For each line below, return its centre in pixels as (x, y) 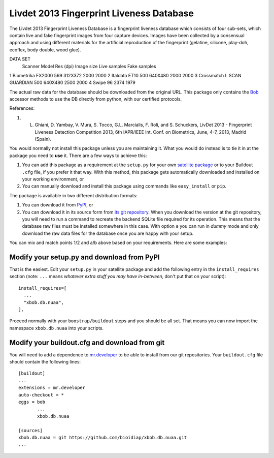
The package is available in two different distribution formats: (74, 195)
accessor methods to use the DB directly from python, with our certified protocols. (96, 99)
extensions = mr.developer (52, 388)
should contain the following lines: (45, 362)
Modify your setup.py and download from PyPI (84, 257)
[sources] (30, 430)
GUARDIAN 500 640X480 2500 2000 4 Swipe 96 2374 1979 (72, 83)
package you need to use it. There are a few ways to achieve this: (78, 156)
